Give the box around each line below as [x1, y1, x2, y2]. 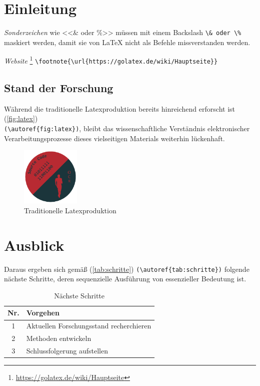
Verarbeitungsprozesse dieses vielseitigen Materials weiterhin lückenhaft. [4, 133, 225, 143]
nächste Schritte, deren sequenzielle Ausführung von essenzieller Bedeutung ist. [4, 273, 246, 284]
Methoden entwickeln [26, 333, 91, 343]
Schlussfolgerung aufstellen [26, 345, 108, 356]
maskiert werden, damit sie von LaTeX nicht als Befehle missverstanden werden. [4, 37, 250, 47]
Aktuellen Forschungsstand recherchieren [26, 320, 151, 331]
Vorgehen [26, 307, 59, 318]
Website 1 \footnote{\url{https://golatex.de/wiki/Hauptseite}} [4, 54, 218, 66]
